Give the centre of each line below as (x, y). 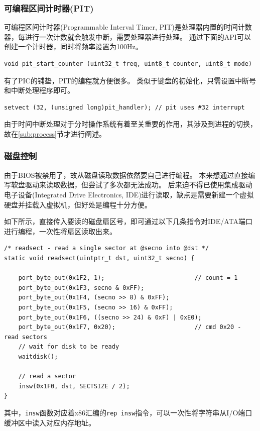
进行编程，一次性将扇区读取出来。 (60, 231)
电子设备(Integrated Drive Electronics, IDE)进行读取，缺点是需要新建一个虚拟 (129, 194)
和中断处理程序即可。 (39, 90)
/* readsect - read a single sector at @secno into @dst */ (107, 248)
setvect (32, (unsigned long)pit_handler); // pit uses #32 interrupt (124, 107)
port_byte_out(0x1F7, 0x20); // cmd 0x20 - (130, 327)
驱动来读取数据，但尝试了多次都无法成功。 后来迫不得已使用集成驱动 (139, 185)
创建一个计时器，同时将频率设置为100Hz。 (73, 46)
